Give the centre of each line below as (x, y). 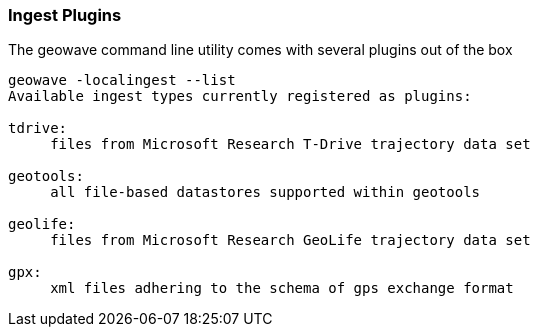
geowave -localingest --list (122, 80)
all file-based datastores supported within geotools (265, 192)
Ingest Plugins (65, 15)
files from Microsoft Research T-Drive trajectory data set (290, 144)
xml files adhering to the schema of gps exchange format (282, 288)
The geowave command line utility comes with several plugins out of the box (260, 50)
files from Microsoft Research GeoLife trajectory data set (290, 240)
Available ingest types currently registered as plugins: (240, 96)
